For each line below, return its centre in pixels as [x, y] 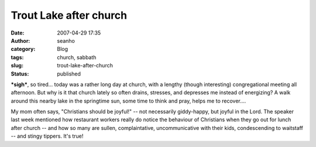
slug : [17, 66]
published [69, 74]
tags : [17, 57]
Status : [20, 74]
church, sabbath [77, 57]
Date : [18, 33]
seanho [66, 40]
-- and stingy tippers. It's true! [47, 136]
